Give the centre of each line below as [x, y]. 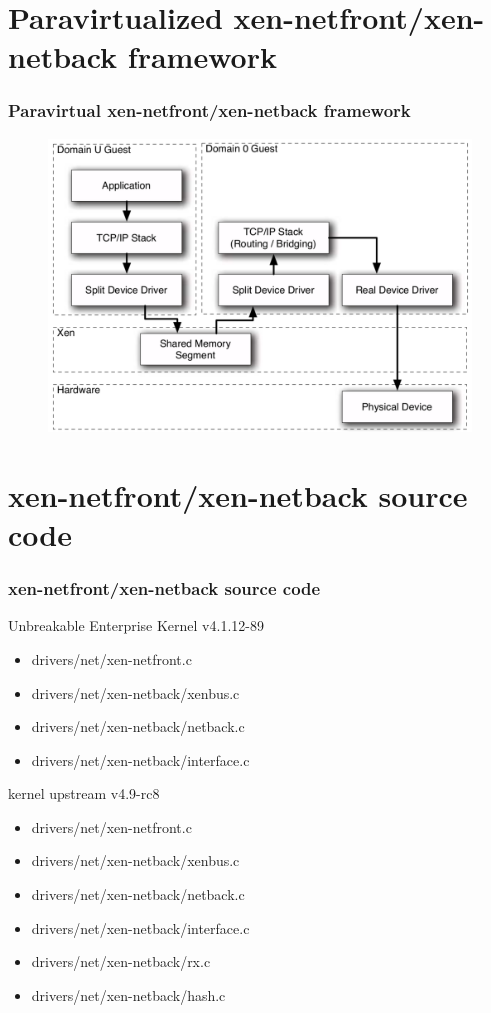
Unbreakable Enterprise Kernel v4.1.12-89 [136, 625]
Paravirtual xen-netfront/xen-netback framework [209, 110]
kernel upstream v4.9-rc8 [84, 793]
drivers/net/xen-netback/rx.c [121, 961]
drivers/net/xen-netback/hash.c [128, 994]
